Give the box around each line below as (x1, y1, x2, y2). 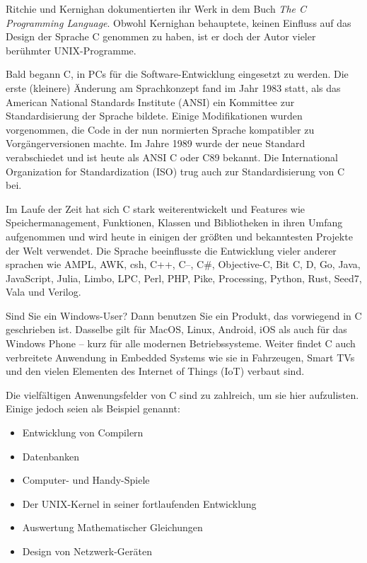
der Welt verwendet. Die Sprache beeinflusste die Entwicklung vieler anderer (6, 243, 337, 257)
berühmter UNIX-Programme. (6, 42, 136, 57)
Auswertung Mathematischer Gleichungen (22, 520, 203, 535)
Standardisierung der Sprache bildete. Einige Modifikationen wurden (6, 108, 303, 123)
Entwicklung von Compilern (22, 425, 144, 440)
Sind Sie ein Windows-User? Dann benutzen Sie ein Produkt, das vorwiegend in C (6, 308, 362, 323)
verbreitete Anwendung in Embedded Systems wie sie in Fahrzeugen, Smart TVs (6, 349, 355, 364)
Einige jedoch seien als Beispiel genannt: (6, 401, 180, 416)
